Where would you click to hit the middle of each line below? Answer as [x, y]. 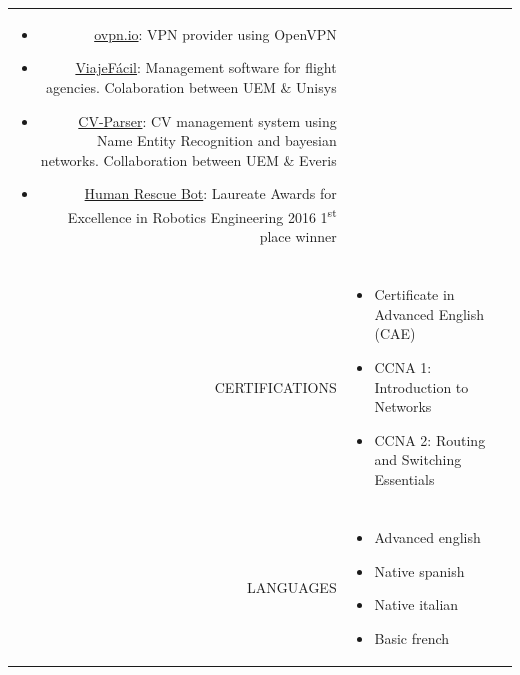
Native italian [416, 604]
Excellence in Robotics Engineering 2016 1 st [202, 215]
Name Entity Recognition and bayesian [217, 140]
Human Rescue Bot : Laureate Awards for [210, 193]
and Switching [418, 459]
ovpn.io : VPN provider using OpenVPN [215, 33]
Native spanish [419, 570]
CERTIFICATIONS [275, 386]
